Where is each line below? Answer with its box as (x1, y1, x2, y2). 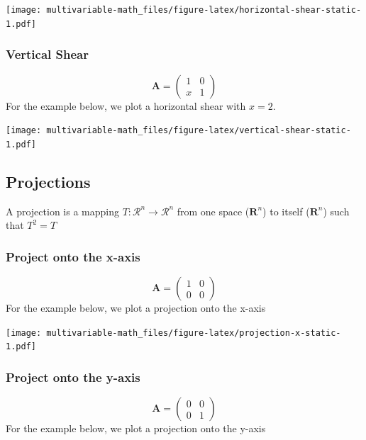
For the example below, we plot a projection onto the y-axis (6, 421, 266, 436)
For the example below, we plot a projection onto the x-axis (6, 300, 266, 315)
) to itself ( (262, 203, 310, 218)
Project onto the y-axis (6, 368, 140, 385)
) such (323, 203, 350, 218)
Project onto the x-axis (6, 247, 140, 265)
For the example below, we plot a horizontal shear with (6, 98, 246, 113)
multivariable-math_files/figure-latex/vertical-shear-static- (46, 125, 351, 136)
